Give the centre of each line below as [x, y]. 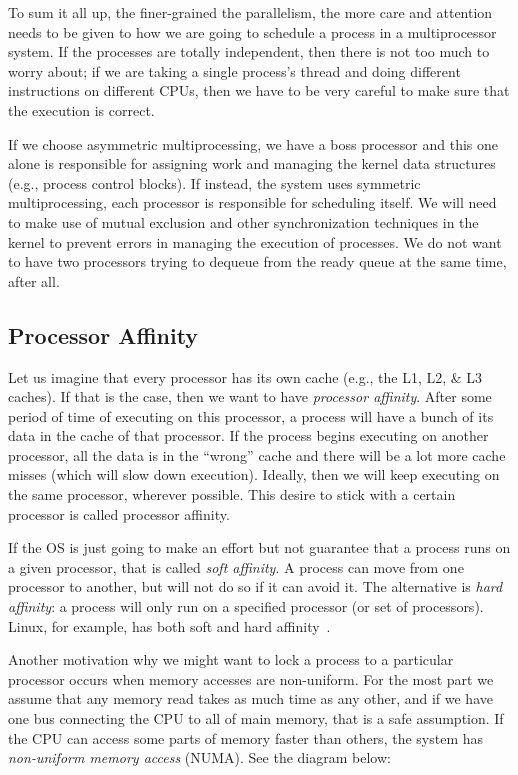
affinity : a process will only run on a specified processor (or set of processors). [246, 606]
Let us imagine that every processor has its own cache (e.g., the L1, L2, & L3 [245, 376]
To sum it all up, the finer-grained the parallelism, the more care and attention [250, 12]
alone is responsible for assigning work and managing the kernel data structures [252, 163]
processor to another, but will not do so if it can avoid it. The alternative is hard [255, 586]
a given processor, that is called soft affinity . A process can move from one [236, 566]
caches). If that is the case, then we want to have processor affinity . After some [250, 396]
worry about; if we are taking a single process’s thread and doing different [234, 70]
